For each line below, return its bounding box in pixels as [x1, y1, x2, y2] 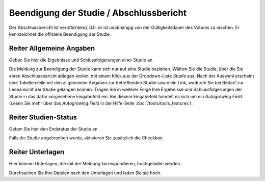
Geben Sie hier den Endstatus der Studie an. [9, 126, 99, 132]
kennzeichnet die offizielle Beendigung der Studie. [9, 31, 111, 37]
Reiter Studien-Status [9, 113, 77, 121]
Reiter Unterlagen [9, 148, 65, 156]
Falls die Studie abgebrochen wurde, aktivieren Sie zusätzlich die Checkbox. [9, 135, 164, 141]
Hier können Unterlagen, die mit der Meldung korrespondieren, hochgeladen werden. [9, 161, 182, 167]
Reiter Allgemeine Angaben [9, 44, 95, 52]
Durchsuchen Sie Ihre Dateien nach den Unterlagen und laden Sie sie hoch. [9, 170, 161, 176]
